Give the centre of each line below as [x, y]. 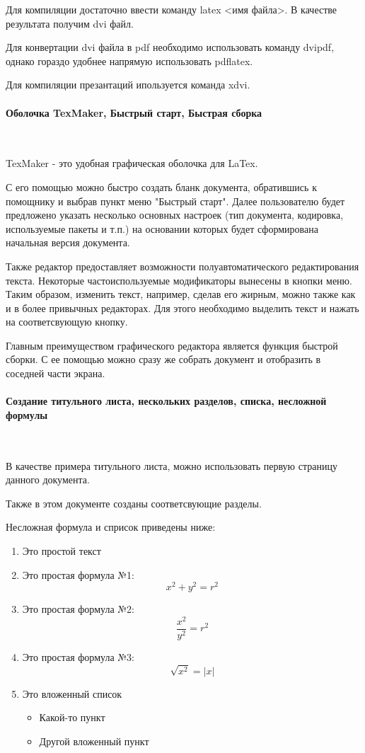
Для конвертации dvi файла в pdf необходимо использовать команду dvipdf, [170, 47]
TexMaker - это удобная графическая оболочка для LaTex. [132, 163]
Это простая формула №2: [78, 609]
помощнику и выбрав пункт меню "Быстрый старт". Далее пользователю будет [175, 201]
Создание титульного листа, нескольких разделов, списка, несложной [166, 401]
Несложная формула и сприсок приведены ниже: [111, 527]
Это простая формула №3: [78, 657]
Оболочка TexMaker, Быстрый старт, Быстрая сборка [134, 112]
